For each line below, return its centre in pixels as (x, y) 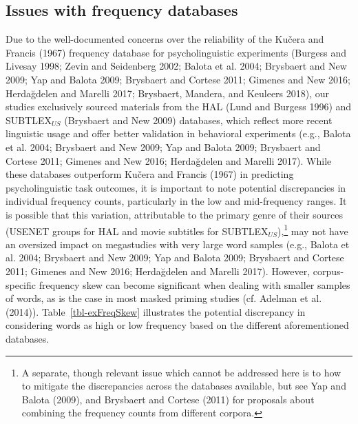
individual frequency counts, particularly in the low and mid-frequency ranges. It (176, 201)
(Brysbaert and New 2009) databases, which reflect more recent (198, 120)
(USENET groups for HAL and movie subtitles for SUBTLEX (137, 231)
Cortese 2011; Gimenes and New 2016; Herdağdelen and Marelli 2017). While (169, 160)
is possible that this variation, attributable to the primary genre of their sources (174, 214)
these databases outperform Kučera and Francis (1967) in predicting (150, 174)
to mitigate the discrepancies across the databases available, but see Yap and (184, 386)
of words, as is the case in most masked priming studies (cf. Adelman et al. (164, 298)
